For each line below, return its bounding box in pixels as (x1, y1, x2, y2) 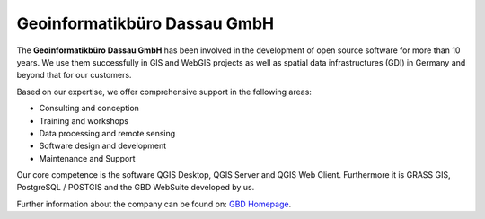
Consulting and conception (39, 103, 139, 114)
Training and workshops (39, 115, 129, 126)
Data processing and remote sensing (39, 127, 176, 138)
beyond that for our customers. (16, 70, 132, 81)
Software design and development (39, 140, 167, 152)
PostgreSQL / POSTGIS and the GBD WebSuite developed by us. (16, 182, 255, 193)
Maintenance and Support (39, 153, 136, 163)
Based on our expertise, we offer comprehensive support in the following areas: (16, 86, 312, 97)
